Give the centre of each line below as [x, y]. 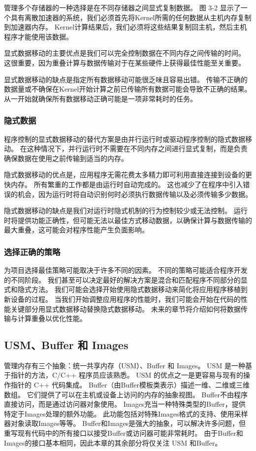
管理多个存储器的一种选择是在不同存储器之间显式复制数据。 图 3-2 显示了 [122, 7]
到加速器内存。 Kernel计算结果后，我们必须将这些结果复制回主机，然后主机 [126, 27]
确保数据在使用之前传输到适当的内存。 [66, 158]
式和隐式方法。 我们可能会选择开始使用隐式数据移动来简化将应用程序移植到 [126, 289]
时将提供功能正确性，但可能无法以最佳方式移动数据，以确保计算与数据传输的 [128, 220]
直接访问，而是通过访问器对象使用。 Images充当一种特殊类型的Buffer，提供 [125, 404]
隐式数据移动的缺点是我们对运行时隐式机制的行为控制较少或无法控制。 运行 [126, 210]
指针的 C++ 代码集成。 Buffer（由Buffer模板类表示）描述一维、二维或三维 [130, 385]
